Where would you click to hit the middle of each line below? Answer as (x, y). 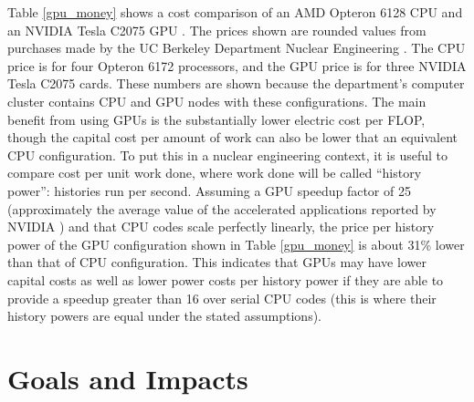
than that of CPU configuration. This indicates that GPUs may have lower (217, 262)
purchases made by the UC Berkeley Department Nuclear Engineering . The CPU (237, 48)
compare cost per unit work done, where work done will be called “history (215, 173)
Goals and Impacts (128, 378)
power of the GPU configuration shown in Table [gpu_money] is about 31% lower (236, 244)
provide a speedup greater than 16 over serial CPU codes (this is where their (222, 298)
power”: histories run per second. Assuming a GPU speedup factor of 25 (209, 190)
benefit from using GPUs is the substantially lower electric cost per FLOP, (216, 119)
